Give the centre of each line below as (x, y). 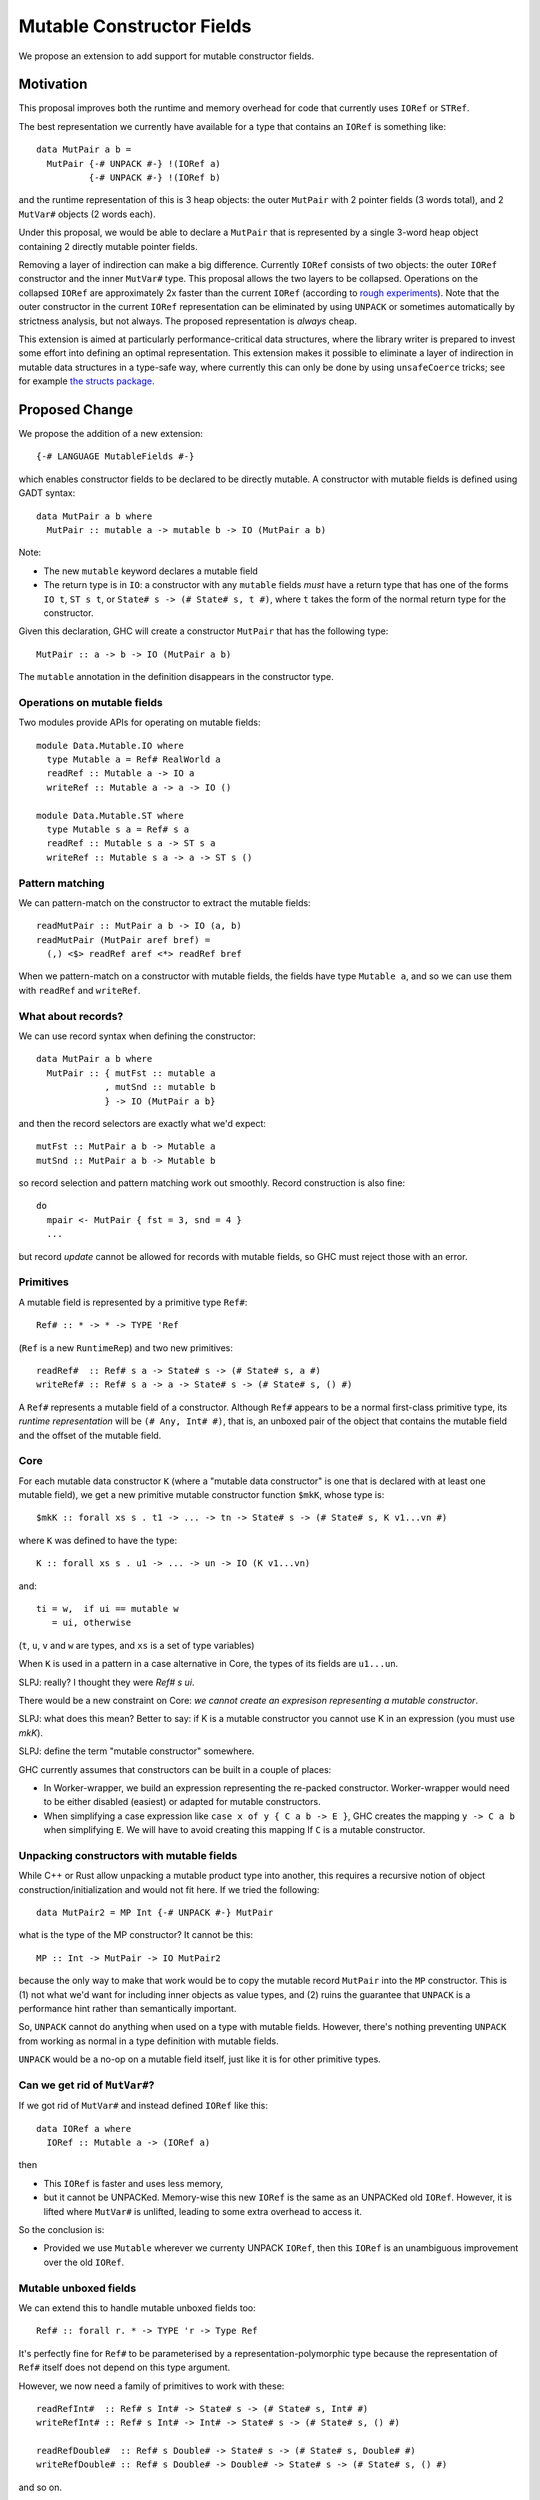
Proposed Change (76, 409)
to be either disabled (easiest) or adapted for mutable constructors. (182, 1802)
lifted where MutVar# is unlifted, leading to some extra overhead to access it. (202, 2211)
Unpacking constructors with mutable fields (128, 1855)
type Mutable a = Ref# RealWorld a (134, 759)
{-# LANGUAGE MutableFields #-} (115, 456)
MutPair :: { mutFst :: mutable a (131, 1073)
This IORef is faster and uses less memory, (133, 2183)
